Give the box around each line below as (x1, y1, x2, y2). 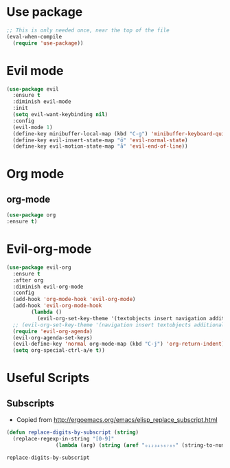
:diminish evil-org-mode (12, 283, 84, 290)
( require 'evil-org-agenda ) (12, 328, 93, 335)
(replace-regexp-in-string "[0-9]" (12, 436, 115, 443)
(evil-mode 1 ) (12, 124, 53, 131)
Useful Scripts (6, 370, 90, 386)
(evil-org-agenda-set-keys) (12, 334, 93, 341)
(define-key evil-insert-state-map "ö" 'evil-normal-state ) (12, 137, 188, 144)
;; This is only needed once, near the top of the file (6, 27, 170, 34)
